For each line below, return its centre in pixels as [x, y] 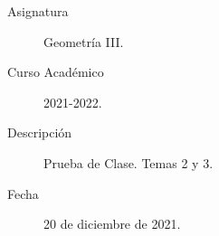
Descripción [40, 132]
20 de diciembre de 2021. [112, 224]
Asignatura [38, 11]
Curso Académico [56, 72]
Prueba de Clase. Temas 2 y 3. [129, 162]
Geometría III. [84, 41]
